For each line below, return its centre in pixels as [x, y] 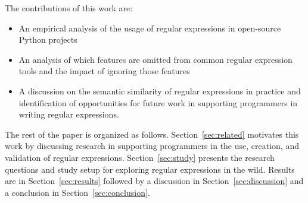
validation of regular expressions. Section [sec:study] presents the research [140, 157]
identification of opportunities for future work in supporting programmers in [158, 102]
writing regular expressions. [69, 114]
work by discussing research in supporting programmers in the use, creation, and [152, 146]
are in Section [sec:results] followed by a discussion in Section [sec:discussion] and [154, 181]
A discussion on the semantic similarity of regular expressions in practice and [160, 91]
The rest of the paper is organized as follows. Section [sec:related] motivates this [152, 134]
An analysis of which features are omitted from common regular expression [155, 59]
